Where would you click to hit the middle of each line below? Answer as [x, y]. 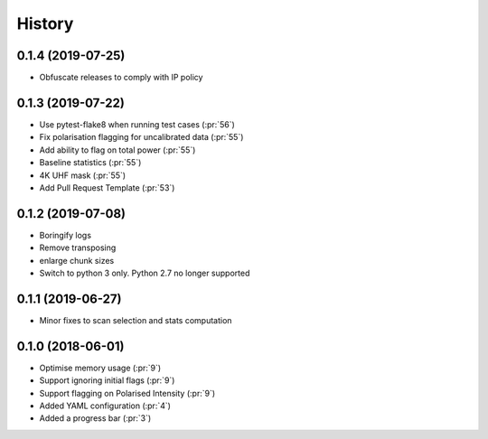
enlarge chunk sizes [77, 260]
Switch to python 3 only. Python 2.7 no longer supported [145, 273]
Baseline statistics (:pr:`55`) [90, 163]
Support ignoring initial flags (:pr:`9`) [107, 380]
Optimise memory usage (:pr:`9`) [100, 368]
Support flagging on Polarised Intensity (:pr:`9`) [127, 393]
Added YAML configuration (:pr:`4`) [105, 406]
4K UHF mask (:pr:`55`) [83, 175]
